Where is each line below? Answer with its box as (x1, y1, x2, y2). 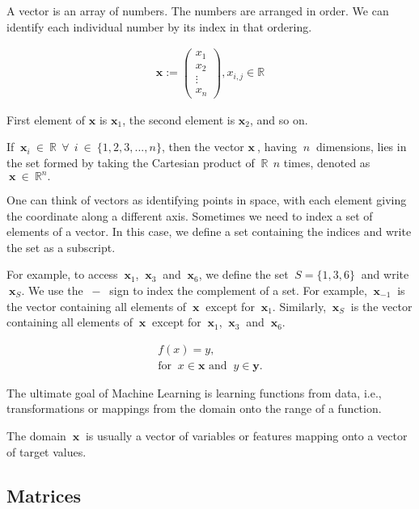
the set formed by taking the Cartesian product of (6, 154, 255, 170)
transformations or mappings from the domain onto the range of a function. (6, 400, 382, 417)
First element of (6, 111, 86, 128)
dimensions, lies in (316, 138, 407, 155)
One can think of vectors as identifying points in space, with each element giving (6, 191, 407, 208)
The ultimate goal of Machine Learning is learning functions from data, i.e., (6, 384, 382, 401)
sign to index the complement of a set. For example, (109, 282, 367, 299)
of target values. (6, 443, 87, 460)
